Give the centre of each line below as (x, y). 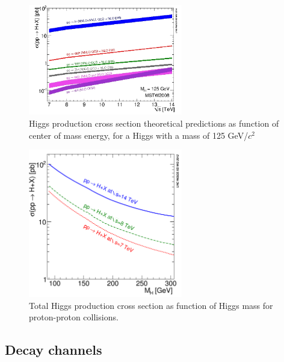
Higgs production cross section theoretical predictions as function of (154, 123)
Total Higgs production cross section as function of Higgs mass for (151, 305)
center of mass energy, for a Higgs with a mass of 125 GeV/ (139, 135)
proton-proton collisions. (74, 317)
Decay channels (54, 350)
